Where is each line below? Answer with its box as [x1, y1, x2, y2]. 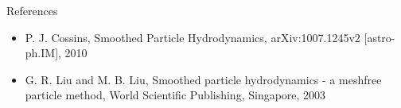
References [6, 2, 58, 18]
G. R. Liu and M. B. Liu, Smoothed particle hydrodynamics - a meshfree [25, 71, 382, 87]
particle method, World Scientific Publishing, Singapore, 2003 [25, 87, 326, 103]
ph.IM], [25, 44, 61, 61]
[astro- [364, 29, 395, 45]
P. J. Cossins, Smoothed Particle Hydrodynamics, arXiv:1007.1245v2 [25, 29, 360, 45]
